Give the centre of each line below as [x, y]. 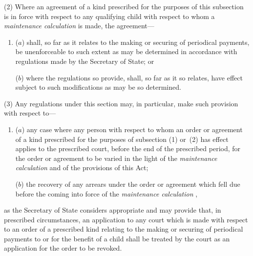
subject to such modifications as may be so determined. [98, 87]
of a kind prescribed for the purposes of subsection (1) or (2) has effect [122, 139]
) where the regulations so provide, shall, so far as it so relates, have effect [132, 77]
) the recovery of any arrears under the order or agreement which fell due [131, 184]
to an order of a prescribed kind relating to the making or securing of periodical [124, 229]
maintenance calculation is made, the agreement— [79, 26]
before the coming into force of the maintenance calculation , [106, 193]
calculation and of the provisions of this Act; [82, 167]
